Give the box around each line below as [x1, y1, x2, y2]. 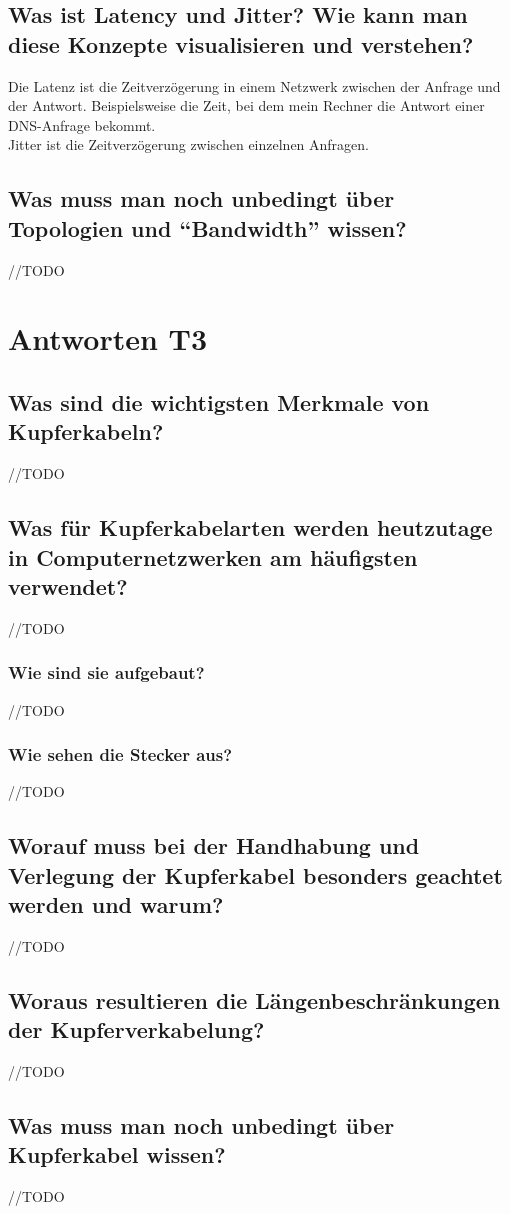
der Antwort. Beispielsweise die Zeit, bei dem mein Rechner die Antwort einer [8, 95, 485, 116]
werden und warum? [8, 889, 224, 920]
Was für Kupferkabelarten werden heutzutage [8, 512, 493, 543]
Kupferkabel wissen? [8, 1139, 226, 1170]
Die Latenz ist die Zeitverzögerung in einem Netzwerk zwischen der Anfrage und [8, 75, 501, 96]
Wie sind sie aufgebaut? [8, 660, 205, 685]
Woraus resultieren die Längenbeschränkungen [8, 984, 501, 1015]
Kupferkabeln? [8, 416, 164, 447]
